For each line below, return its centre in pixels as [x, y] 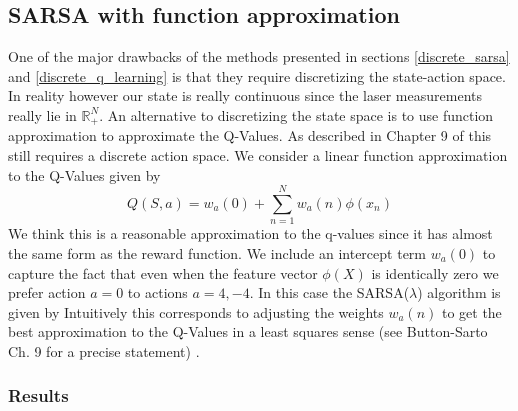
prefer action [47, 292]
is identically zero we [435, 272]
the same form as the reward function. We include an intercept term [217, 252]
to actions [157, 292]
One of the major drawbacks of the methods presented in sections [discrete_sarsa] [259, 56]
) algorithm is [459, 292]
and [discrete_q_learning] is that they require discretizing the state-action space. [257, 75]
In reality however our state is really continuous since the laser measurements [245, 95]
